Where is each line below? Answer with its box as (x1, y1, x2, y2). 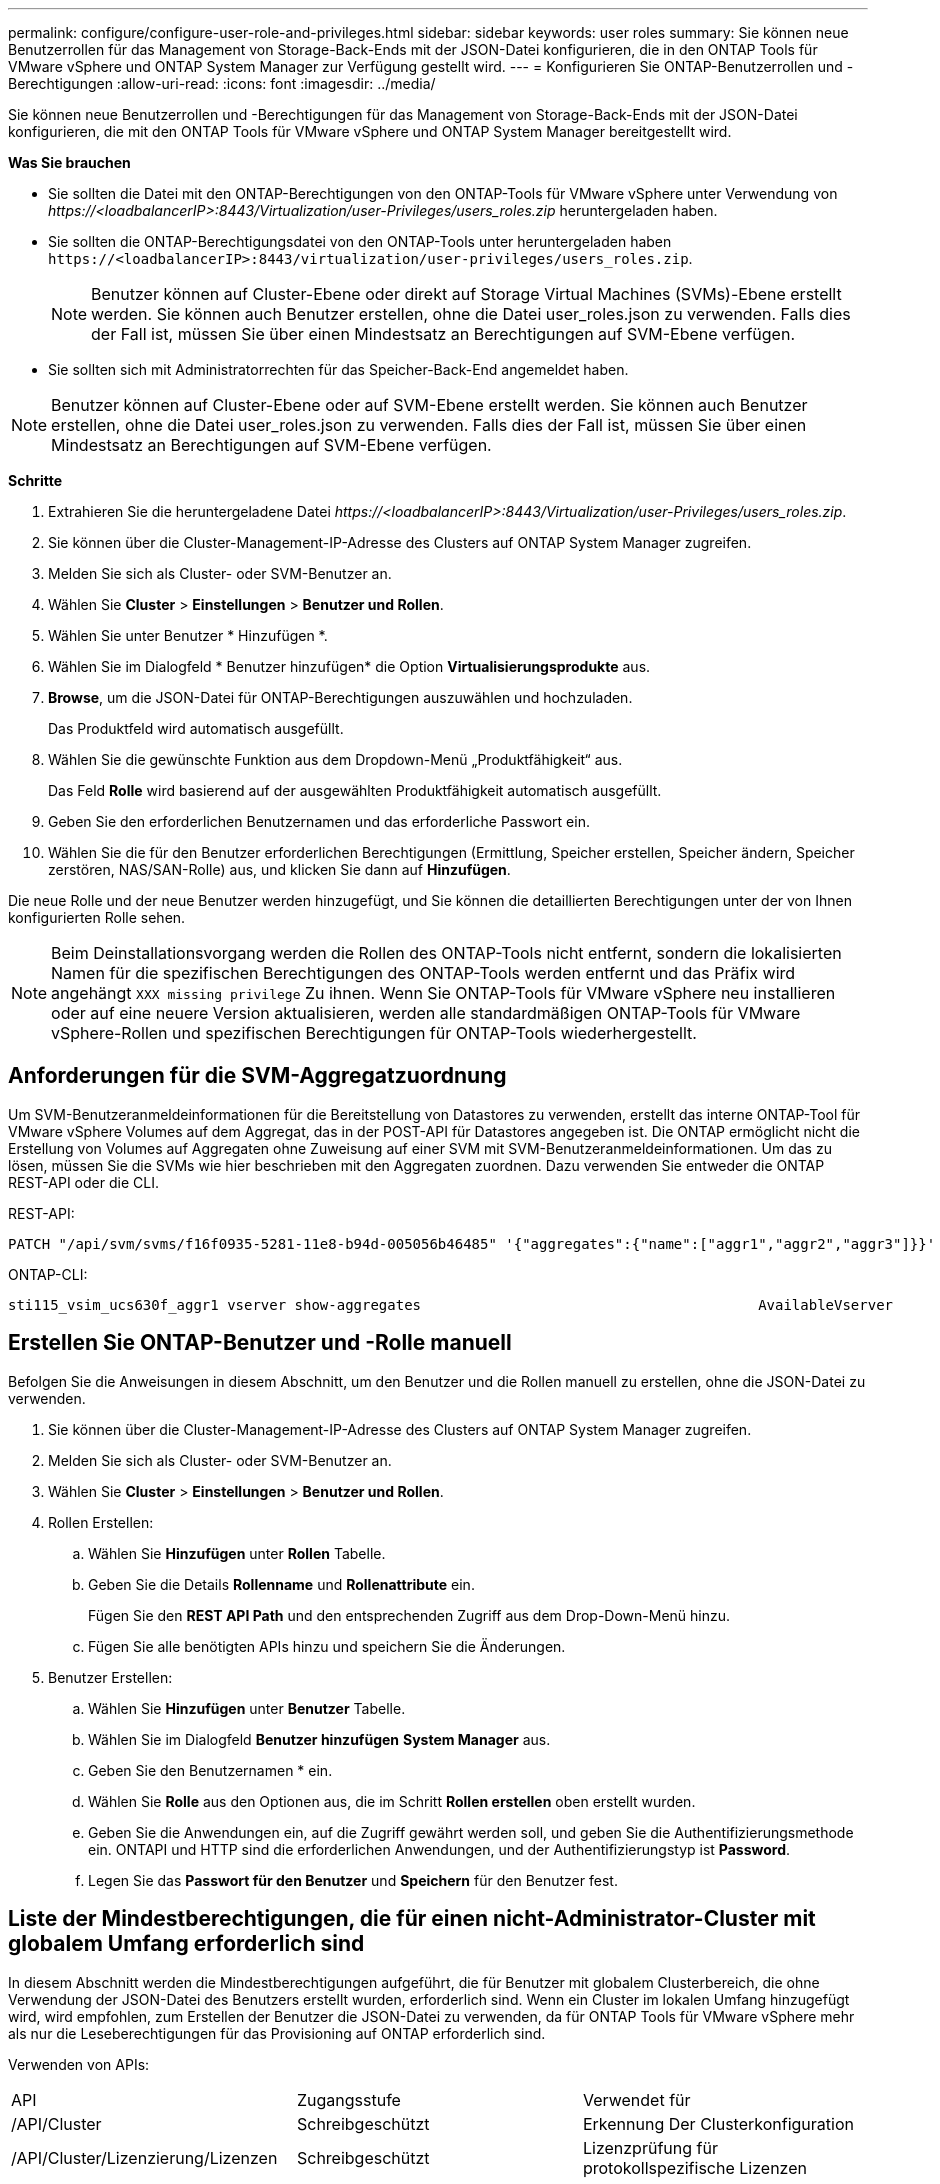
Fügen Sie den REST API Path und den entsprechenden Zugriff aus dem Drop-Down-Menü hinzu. (88, 1606, 731, 1624)
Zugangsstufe (296, 2089, 401, 2110)
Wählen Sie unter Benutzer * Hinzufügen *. (48, 627, 328, 644)
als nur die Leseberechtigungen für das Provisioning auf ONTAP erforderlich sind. (8, 2024, 546, 2042)
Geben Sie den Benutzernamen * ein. (88, 1761, 333, 1779)
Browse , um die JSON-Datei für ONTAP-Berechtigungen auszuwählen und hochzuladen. (48, 689, 633, 706)
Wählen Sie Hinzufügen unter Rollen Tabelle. (88, 1544, 386, 1562)
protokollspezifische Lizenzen (582, 2157, 807, 2178)
